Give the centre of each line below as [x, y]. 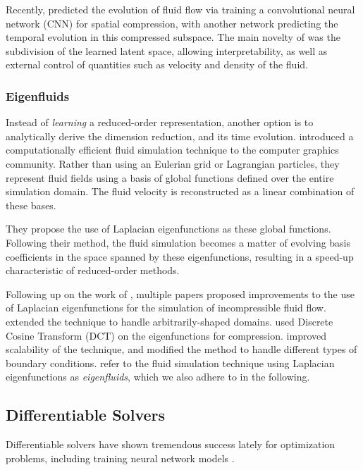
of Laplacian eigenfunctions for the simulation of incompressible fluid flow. [166, 308]
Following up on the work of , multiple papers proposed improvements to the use [180, 293]
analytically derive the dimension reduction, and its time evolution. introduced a [180, 136]
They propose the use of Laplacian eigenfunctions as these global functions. [168, 229]
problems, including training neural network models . [120, 458]
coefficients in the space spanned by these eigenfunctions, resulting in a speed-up [180, 256]
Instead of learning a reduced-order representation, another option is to [160, 122]
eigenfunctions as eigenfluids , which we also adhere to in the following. [158, 377]
